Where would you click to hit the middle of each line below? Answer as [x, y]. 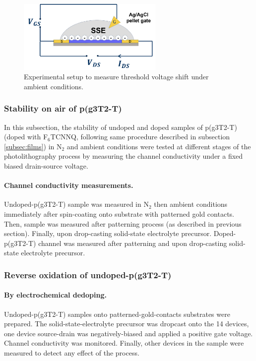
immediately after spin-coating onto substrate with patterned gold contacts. [119, 214]
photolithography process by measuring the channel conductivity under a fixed [124, 156]
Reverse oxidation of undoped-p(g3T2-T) [88, 274]
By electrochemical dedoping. [55, 295]
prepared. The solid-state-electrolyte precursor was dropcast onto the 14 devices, [127, 324]
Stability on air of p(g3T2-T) [63, 108]
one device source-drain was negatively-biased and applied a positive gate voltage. [128, 333]
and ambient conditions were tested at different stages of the [159, 146]
